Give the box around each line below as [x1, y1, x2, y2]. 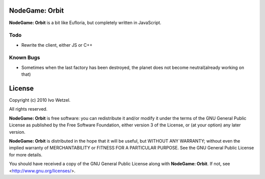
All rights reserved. [9, 106, 48, 112]
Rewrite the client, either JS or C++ [21, 42, 93, 48]
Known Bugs [9, 54, 40, 61]
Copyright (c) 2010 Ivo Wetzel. [9, 97, 71, 103]
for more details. [9, 151, 43, 157]
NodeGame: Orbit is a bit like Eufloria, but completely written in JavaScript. [9, 20, 161, 26]
